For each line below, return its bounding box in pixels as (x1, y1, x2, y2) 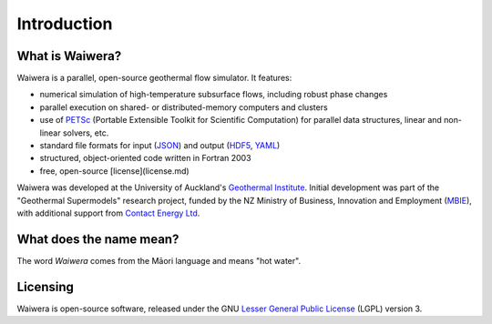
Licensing (16, 278, 75, 295)
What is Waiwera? (16, 48, 122, 64)
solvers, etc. (62, 127, 109, 138)
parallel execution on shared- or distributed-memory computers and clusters (39, 101, 328, 113)
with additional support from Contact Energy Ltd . (16, 208, 200, 218)
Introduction (16, 14, 113, 34)
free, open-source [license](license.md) (39, 165, 190, 177)
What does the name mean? (16, 231, 179, 247)
